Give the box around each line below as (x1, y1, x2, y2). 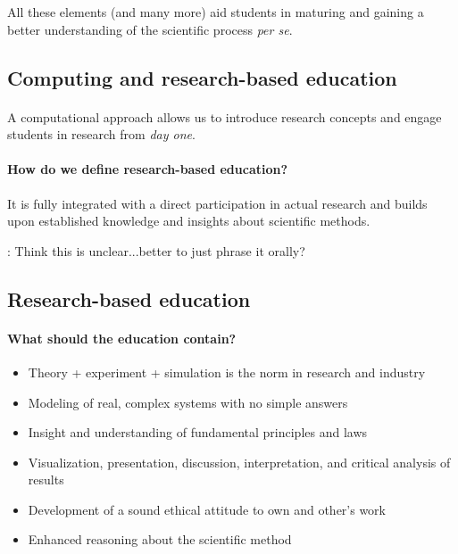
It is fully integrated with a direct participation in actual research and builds (7, 194, 428, 212)
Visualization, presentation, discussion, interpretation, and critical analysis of (28, 452, 451, 471)
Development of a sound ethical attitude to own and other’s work (28, 500, 386, 518)
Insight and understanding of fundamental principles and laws (28, 423, 368, 442)
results (28, 470, 64, 489)
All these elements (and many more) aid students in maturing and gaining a (7, 3, 424, 21)
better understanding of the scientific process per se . (7, 20, 293, 38)
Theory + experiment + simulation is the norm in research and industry (28, 362, 426, 381)
